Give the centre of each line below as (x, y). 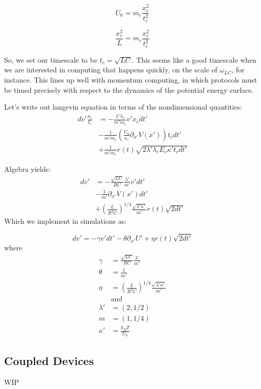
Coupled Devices (49, 360)
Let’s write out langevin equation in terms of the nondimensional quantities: (123, 107)
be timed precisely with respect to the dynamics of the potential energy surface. (129, 89)
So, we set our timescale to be (51, 59)
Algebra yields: (28, 169)
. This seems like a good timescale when (194, 59)
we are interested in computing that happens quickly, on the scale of (111, 70)
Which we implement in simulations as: (66, 221)
